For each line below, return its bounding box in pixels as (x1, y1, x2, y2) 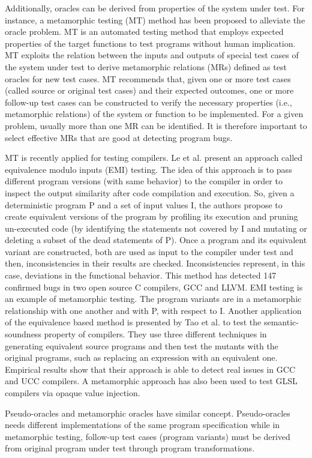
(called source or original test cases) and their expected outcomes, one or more (5, 84, 294, 97)
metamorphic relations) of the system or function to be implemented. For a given (5, 107, 304, 120)
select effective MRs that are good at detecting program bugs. (5, 131, 233, 143)
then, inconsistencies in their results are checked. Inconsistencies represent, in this (5, 257, 305, 270)
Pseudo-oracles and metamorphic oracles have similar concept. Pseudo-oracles (5, 406, 290, 419)
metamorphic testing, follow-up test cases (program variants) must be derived (5, 430, 290, 442)
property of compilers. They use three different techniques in (44, 328, 267, 340)
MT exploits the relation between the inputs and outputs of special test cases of (5, 49, 299, 61)
